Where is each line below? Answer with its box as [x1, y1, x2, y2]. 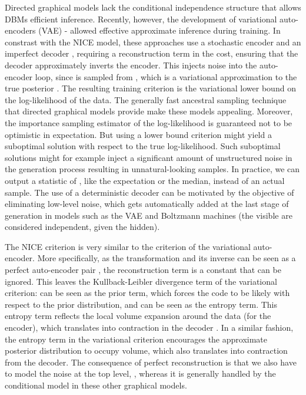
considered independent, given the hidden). [5, 220, 160, 233]
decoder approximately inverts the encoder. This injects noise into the [5, 58, 257, 71]
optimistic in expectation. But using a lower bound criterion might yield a [5, 128, 272, 140]
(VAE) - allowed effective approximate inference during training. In [38, 24, 281, 37]
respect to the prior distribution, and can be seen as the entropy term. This [5, 298, 278, 310]
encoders [5, 24, 36, 37]
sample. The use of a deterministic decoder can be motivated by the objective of [5, 186, 294, 198]
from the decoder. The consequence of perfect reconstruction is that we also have [5, 355, 297, 368]
